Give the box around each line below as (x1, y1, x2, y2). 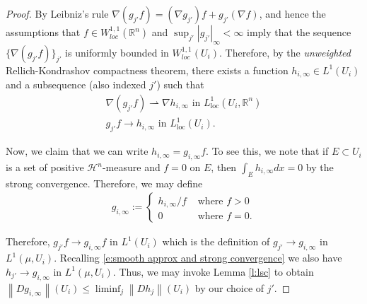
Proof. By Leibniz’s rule (6, 6, 109, 21)
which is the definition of (162, 234, 270, 249)
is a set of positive (6, 160, 84, 174)
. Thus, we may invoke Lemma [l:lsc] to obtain (112, 264, 314, 279)
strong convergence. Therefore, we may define (6, 175, 203, 190)
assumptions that (6, 25, 81, 39)
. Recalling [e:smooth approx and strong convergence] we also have (54, 250, 342, 265)
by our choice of (194, 280, 264, 295)
